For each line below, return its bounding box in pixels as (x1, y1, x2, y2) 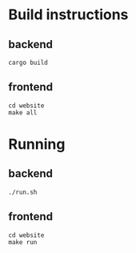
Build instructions (8, 6, 129, 24)
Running (8, 135, 66, 153)
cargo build (8, 58, 48, 66)
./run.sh (8, 188, 38, 196)
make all (8, 108, 38, 117)
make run (8, 238, 38, 246)
